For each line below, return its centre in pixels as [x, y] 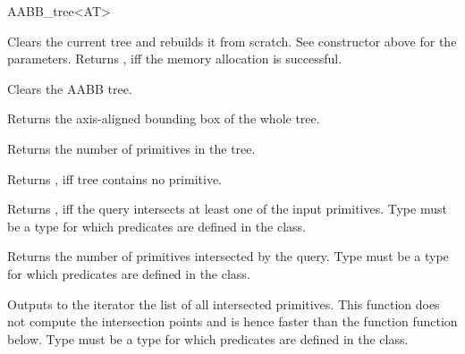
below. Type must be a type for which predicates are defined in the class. [208, 338]
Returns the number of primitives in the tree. [131, 148]
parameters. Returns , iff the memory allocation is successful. [175, 59]
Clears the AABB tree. [70, 88]
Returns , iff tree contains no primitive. [115, 178]
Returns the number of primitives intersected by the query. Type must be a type [228, 256]
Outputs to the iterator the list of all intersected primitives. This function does [224, 303]
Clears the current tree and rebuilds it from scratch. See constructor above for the [232, 41]
